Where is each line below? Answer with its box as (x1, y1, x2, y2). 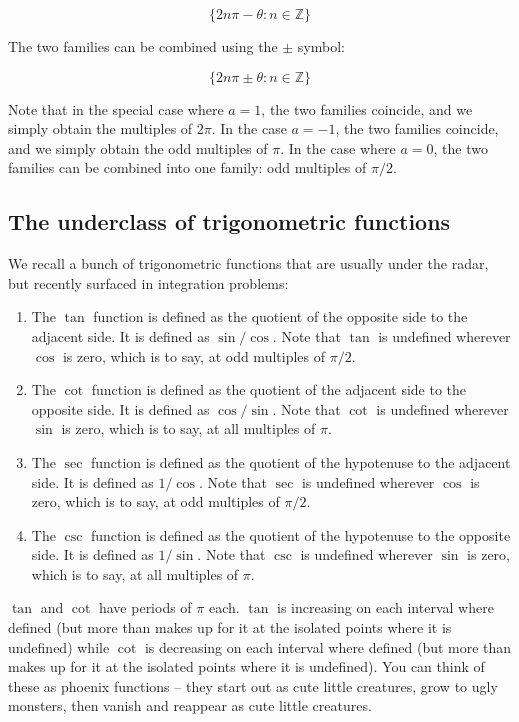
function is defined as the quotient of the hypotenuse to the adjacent (90, 451, 511, 472)
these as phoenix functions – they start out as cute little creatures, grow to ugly (8, 675, 498, 696)
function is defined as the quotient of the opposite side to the (93, 306, 468, 327)
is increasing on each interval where (277, 597, 494, 618)
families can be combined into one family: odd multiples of (8, 157, 367, 178)
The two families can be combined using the (8, 36, 278, 56)
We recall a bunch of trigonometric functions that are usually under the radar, (8, 253, 489, 274)
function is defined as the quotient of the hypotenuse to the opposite (90, 524, 511, 545)
